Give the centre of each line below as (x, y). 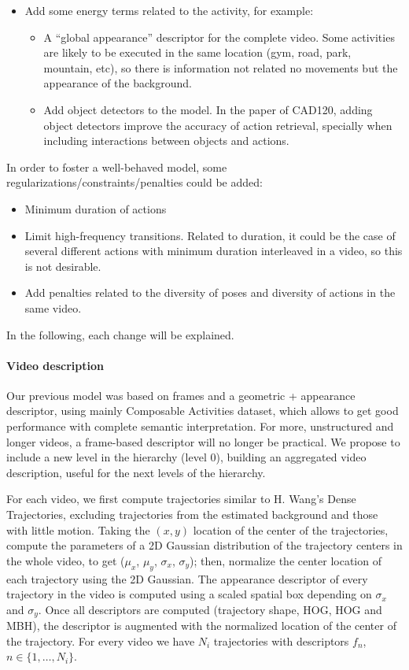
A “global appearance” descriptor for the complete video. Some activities (219, 37)
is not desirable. (63, 266)
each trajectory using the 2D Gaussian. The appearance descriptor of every (187, 578)
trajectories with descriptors (281, 640)
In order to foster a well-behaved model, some (117, 167)
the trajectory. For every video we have (101, 640)
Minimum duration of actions (96, 208)
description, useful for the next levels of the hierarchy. (136, 472)
